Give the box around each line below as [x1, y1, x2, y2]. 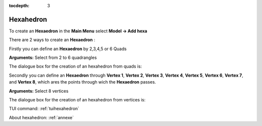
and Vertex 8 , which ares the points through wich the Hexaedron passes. [9, 79, 156, 85]
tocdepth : [9, 3, 30, 8]
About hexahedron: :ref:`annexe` [9, 114, 74, 120]
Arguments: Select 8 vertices [9, 88, 69, 94]
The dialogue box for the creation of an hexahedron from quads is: [9, 63, 142, 70]
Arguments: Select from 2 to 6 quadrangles [9, 55, 97, 60]
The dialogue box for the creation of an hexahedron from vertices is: [9, 97, 146, 103]
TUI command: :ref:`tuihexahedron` [9, 106, 80, 112]
